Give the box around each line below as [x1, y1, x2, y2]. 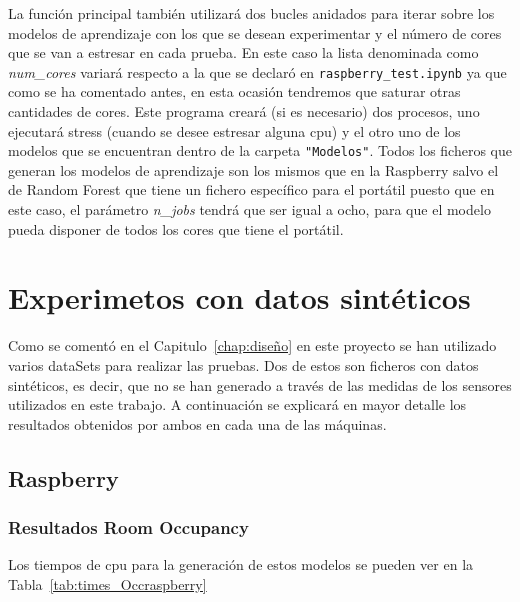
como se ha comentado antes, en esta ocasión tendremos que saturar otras [8, 81, 461, 102]
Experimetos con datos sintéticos [8, 277, 471, 318]
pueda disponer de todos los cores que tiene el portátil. [8, 218, 344, 239]
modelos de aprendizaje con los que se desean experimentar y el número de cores [8, 22, 502, 43]
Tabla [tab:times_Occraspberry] [8, 573, 207, 594]
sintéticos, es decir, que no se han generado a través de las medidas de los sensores [8, 374, 512, 395]
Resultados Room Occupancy [8, 515, 249, 540]
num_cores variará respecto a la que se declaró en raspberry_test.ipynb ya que [8, 61, 507, 82]
